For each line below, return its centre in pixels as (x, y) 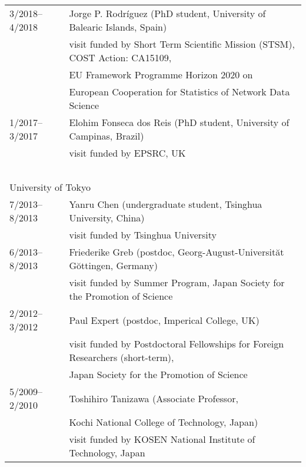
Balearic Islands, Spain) (118, 27)
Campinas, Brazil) (107, 136)
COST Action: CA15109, (120, 57)
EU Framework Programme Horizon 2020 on (161, 74)
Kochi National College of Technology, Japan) (164, 422)
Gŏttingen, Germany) (113, 265)
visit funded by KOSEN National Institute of (162, 439)
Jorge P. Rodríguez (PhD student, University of (167, 13)
